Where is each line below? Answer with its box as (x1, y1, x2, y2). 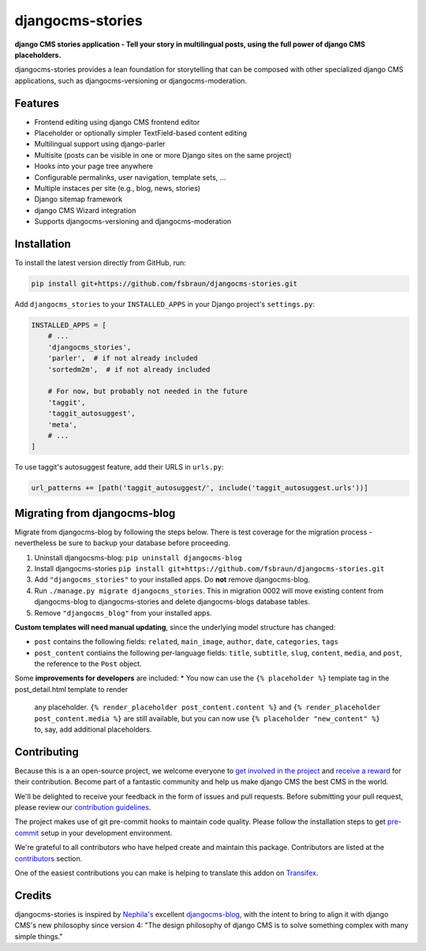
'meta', (47, 420, 78, 429)
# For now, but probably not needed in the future (47, 387, 248, 396)
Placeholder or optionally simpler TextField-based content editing (34, 129, 248, 138)
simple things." (14, 931, 63, 941)
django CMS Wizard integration (34, 205, 136, 215)
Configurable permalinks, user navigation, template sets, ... (34, 172, 226, 182)
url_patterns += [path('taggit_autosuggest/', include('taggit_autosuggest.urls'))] (31, 484, 368, 492)
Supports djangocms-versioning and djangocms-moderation (34, 217, 232, 227)
